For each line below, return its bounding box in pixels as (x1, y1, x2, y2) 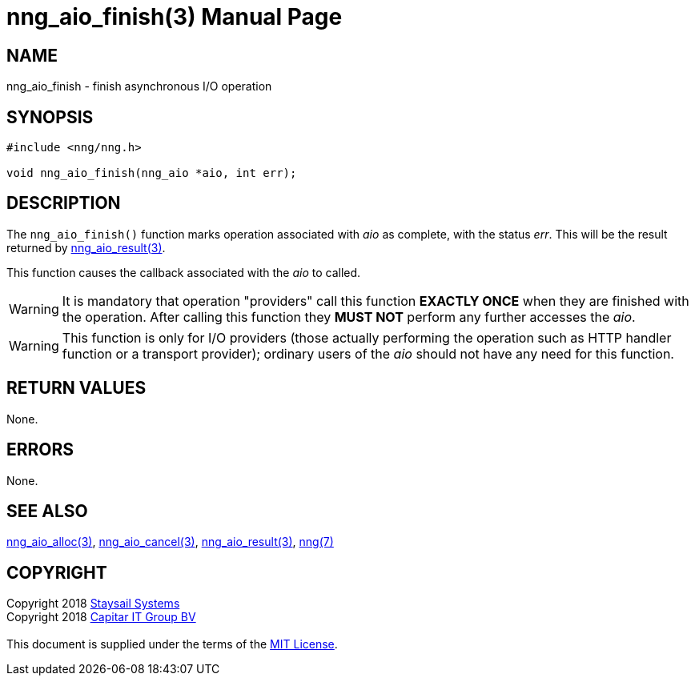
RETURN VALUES (6, 378, 147, 399)
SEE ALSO (6, 500, 88, 521)
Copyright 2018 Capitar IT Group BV (6, 610, 196, 624)
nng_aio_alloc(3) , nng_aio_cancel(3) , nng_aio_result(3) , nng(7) (6, 535, 334, 549)
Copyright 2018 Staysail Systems (6, 596, 180, 611)
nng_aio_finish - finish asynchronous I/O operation (6, 79, 272, 94)
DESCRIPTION (6, 193, 121, 214)
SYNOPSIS (6, 106, 94, 127)
